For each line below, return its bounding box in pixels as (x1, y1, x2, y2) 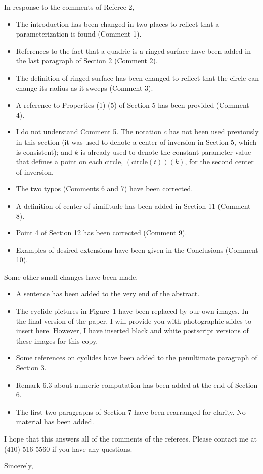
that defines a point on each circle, (16, 156, 123, 167)
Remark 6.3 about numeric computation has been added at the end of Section (16, 379, 258, 390)
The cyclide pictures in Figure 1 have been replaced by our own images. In (16, 306, 249, 316)
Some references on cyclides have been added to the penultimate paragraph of (16, 352, 257, 363)
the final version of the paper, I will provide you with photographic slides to (16, 315, 251, 326)
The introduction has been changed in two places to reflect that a (16, 18, 220, 29)
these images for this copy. (16, 335, 98, 346)
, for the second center (185, 156, 254, 167)
